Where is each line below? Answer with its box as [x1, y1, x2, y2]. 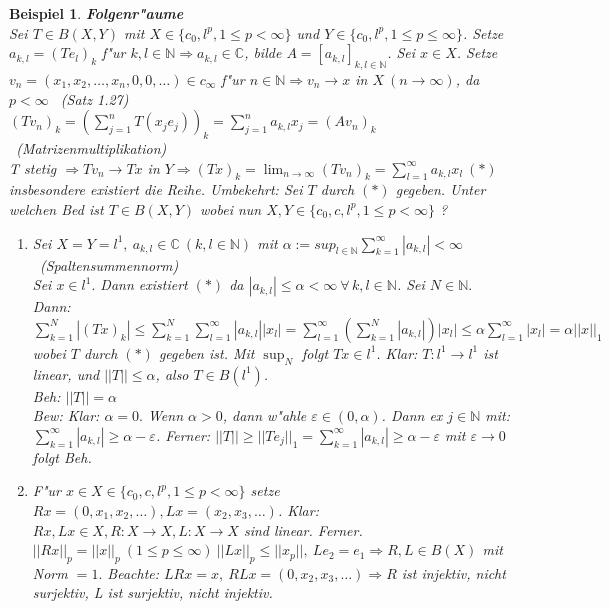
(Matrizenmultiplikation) [16, 137, 167, 158]
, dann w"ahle [222, 405, 307, 426]
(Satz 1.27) [60, 88, 129, 109]
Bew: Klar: [32, 405, 100, 426]
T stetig [9, 157, 57, 178]
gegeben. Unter [395, 179, 486, 200]
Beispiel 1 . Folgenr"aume [9, 3, 184, 23]
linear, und [32, 363, 100, 384]
